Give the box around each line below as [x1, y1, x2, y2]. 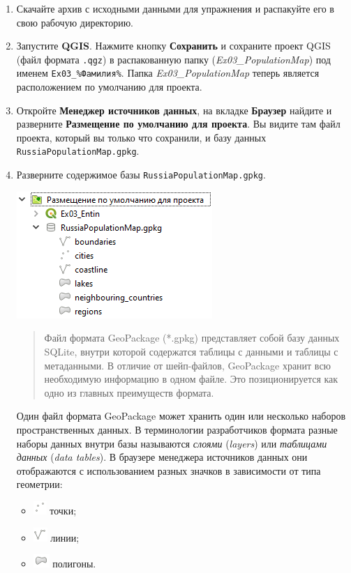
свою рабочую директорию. [16, 15, 134, 29]
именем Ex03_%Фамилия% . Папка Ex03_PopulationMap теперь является [16, 66, 320, 80]
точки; [50, 503, 77, 517]
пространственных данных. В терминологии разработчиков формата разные [16, 422, 338, 436]
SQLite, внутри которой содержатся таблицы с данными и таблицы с [44, 344, 338, 358]
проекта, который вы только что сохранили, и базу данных [16, 130, 267, 144]
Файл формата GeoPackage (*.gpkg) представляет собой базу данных [44, 330, 340, 345]
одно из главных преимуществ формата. [44, 385, 214, 399]
